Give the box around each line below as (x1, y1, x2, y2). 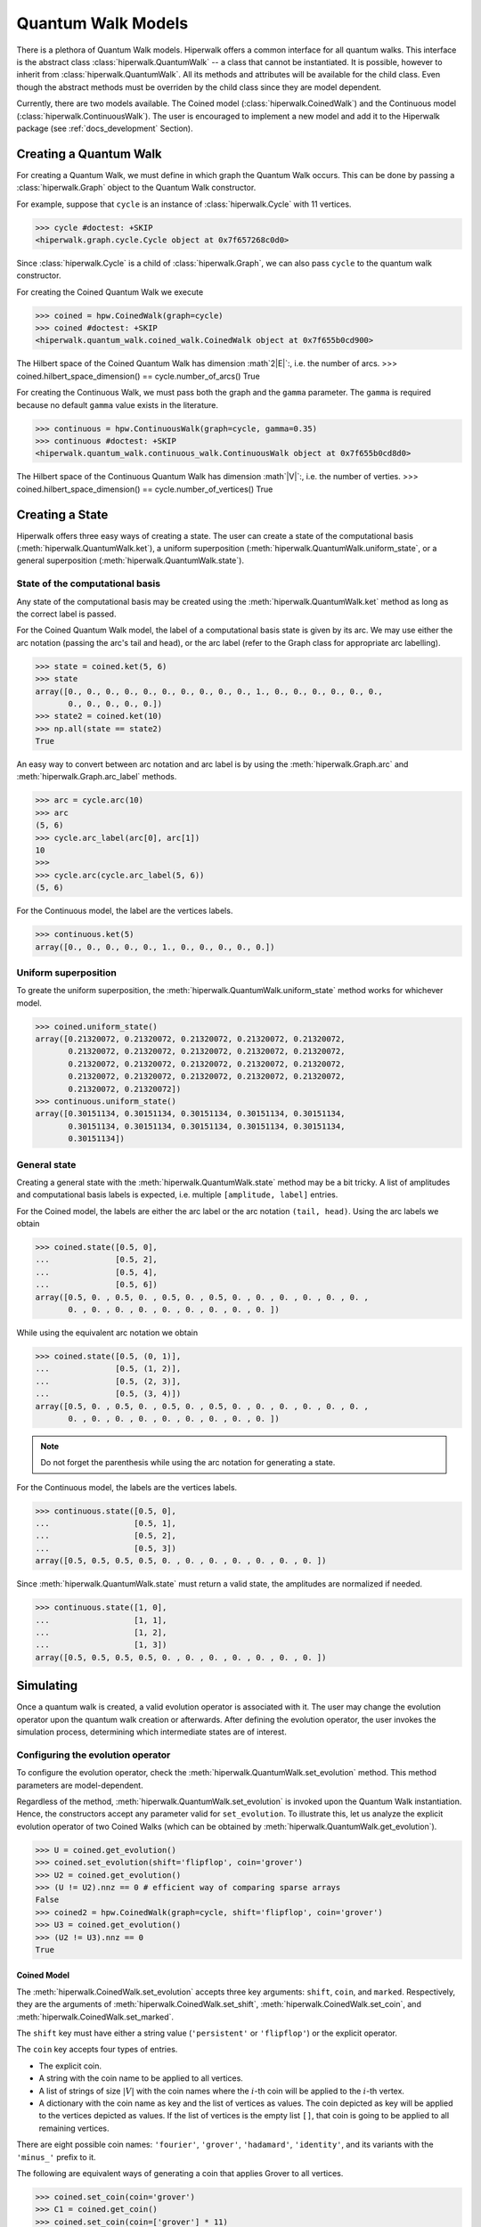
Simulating (16, 1678, 78, 1693)
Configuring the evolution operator (16, 1749, 171, 1761)
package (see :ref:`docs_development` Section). (16, 123, 193, 134)
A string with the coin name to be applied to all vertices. (38, 2073, 244, 2084)
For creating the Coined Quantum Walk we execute (16, 286, 204, 298)
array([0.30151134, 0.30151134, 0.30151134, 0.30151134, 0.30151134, (35, 1109, 346, 1119)
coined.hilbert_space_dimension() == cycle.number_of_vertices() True (16, 484, 273, 494)
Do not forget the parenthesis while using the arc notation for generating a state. (40, 1457, 336, 1468)
